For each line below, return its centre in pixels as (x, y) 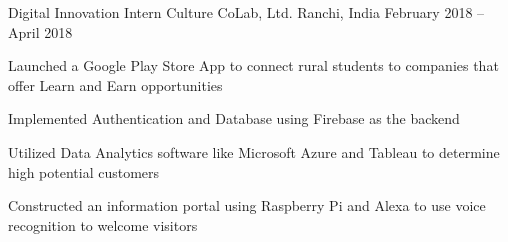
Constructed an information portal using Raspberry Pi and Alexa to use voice (247, 205)
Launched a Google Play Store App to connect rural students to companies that (253, 65)
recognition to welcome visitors (103, 224)
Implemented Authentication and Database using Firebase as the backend (234, 118)
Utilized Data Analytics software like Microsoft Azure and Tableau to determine (254, 151)
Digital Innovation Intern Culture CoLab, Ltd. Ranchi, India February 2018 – (246, 12)
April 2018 (40, 31)
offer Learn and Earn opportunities (115, 84)
